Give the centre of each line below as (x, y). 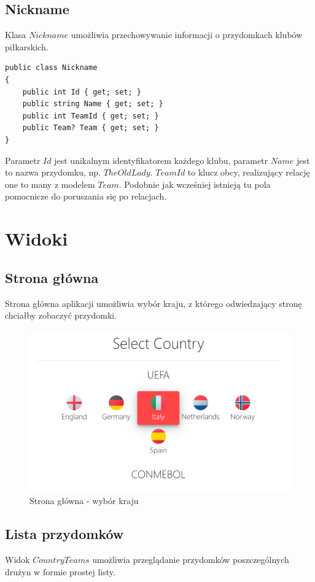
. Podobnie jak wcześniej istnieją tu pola (195, 184)
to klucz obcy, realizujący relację (249, 172)
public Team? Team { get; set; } (91, 128)
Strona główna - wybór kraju (84, 501)
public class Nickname (51, 68)
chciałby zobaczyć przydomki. (61, 315)
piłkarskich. (27, 46)
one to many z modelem (50, 184)
